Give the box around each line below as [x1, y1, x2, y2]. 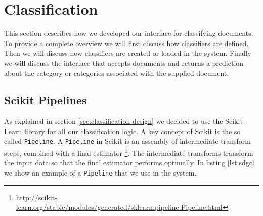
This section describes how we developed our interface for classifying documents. [4, 28, 253, 38]
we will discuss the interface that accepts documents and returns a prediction [4, 57, 244, 68]
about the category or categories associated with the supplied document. [4, 67, 229, 78]
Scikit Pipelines [4, 92, 87, 108]
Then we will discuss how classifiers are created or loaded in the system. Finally [4, 48, 251, 58]
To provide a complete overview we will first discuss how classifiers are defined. [4, 37, 249, 48]
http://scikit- [16, 192, 57, 202]
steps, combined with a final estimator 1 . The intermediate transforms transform [4, 146, 253, 158]
